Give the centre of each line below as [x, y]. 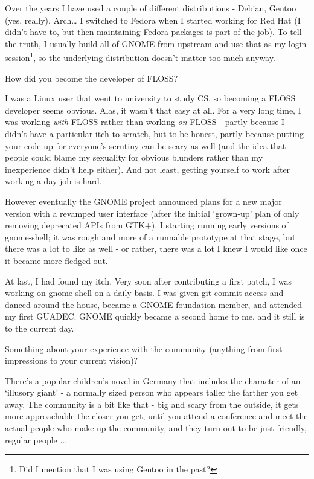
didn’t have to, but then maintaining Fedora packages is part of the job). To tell [153, 32]
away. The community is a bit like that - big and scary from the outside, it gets [152, 404]
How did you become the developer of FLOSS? [91, 78]
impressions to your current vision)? [72, 360]
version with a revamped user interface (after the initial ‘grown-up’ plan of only [152, 213]
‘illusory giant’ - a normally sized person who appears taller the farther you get [152, 392]
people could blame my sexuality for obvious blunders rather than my [134, 157]
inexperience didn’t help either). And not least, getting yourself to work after [148, 169]
